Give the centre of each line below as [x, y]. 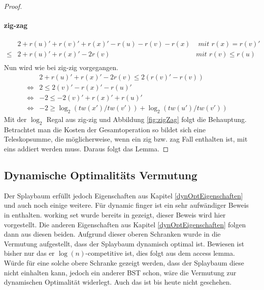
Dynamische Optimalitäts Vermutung [101, 175]
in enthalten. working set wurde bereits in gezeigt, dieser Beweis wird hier [115, 214]
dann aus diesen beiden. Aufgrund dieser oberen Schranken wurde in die [112, 234]
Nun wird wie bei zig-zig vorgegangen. [61, 67]
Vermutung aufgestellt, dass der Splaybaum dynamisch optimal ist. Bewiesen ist [124, 243]
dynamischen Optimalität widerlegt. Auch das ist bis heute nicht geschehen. [118, 282]
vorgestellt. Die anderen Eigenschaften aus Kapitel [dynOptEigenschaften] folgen [125, 224]
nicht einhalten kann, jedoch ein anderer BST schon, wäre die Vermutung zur [120, 272]
